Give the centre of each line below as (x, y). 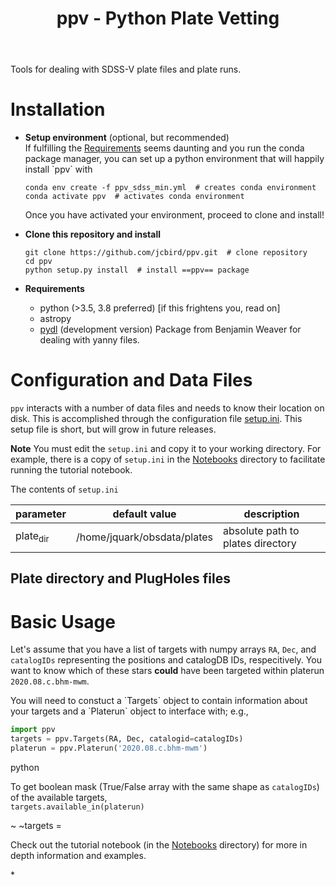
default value (144, 514)
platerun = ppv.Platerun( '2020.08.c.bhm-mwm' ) (109, 748)
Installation (58, 109)
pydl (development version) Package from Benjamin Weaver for (170, 329)
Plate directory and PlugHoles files (120, 578)
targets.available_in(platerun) (77, 807)
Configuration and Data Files (131, 380)
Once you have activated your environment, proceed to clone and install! (174, 215)
